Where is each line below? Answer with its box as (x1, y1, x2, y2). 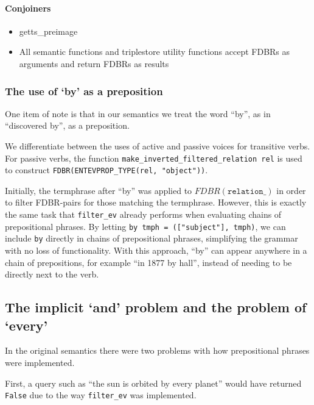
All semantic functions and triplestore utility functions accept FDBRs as (19, 45, 290, 58)
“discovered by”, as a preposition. (5, 119, 130, 132)
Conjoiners (5, 1, 51, 14)
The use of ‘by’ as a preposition (5, 83, 163, 98)
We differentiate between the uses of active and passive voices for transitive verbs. (5, 139, 310, 152)
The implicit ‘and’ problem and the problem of (5, 298, 307, 317)
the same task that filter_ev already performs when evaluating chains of (5, 208, 282, 221)
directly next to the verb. (5, 268, 99, 281)
